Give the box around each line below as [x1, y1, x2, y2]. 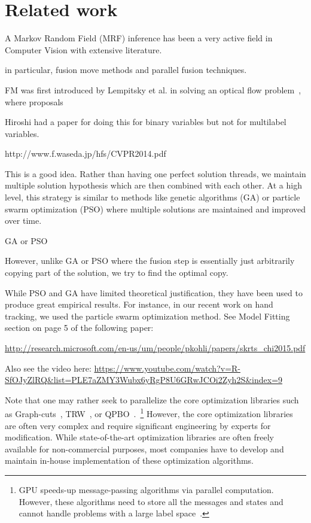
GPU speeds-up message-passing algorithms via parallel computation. [19, 484, 274, 495]
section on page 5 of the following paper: [5, 321, 154, 334]
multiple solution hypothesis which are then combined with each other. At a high [5, 179, 302, 191]
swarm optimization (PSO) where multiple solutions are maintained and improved [5, 202, 306, 215]
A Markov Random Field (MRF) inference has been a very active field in [5, 32, 273, 44]
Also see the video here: [5, 361, 92, 374]
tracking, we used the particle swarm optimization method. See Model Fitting [5, 309, 290, 322]
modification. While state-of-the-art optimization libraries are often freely [5, 431, 274, 443]
